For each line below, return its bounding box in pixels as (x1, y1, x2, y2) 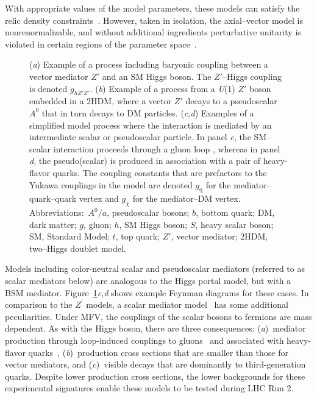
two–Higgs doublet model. (29, 241, 126, 254)
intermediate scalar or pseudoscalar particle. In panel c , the (29, 130, 251, 143)
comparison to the (5, 298, 73, 311)
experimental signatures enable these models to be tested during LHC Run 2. (5, 382, 294, 394)
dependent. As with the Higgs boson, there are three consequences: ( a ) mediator (5, 322, 306, 335)
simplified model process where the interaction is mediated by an (29, 118, 272, 131)
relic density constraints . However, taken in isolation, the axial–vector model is (5, 13, 303, 26)
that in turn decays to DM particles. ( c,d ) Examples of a (41, 106, 254, 119)
